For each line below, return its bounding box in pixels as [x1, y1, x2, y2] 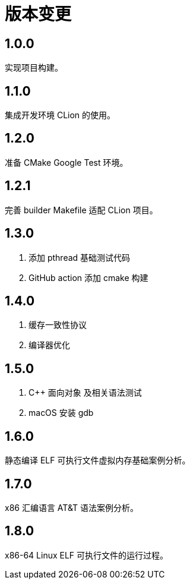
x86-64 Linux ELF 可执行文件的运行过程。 [5, 550, 169, 560]
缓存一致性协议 [28, 320, 87, 330]
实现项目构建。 [5, 62, 63, 73]
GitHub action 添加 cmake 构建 [28, 272, 148, 283]
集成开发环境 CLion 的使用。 [5, 110, 116, 121]
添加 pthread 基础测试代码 [28, 252, 131, 263]
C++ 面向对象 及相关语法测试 [28, 387, 142, 398]
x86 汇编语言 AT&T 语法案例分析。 [5, 502, 139, 513]
